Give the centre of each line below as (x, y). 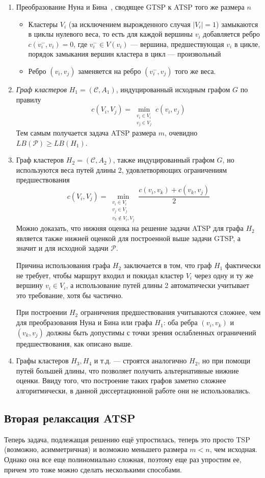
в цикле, (247, 44)
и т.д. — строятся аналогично (140, 361)
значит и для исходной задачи (62, 248)
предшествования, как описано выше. (74, 343)
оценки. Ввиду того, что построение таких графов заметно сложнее (121, 380)
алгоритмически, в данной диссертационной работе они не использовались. (133, 391)
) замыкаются (237, 24)
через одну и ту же (224, 275)
